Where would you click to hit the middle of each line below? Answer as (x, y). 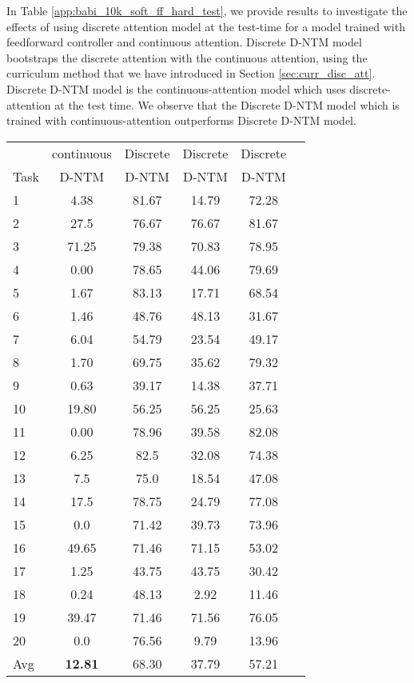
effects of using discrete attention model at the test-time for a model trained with (206, 26)
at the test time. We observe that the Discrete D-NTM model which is (227, 104)
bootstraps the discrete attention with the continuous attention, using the (187, 57)
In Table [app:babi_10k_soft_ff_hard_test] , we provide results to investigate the (207, 10)
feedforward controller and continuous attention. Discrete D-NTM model (184, 42)
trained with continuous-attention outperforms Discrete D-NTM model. (181, 120)
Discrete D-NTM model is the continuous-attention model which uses (176, 88)
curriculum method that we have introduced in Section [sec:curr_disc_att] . (191, 73)
